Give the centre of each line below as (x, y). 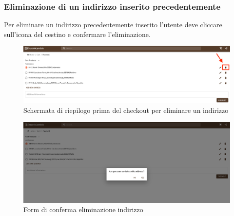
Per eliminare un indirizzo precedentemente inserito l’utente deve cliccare (113, 25)
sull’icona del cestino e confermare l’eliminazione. (77, 34)
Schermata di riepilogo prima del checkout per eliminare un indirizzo (126, 110)
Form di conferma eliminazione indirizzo (83, 209)
